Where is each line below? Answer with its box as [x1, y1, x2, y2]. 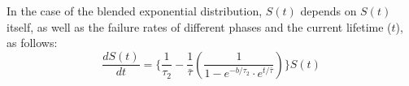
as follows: [7, 34, 58, 51]
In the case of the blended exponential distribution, [7, 2, 263, 19]
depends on [300, 2, 357, 19]
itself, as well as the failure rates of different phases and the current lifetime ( [7, 18, 392, 35]
